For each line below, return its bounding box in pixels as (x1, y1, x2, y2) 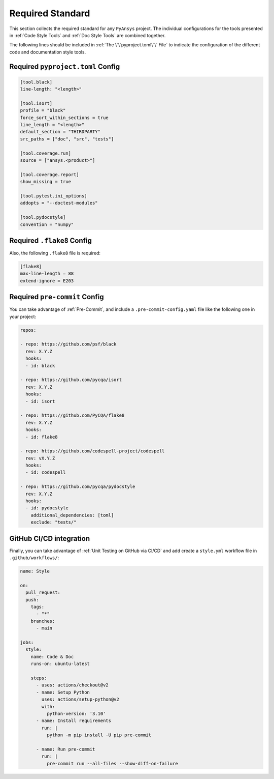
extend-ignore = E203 (20, 278, 74, 283)
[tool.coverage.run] (20, 150, 71, 156)
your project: (9, 313, 37, 320)
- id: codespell (25, 470, 66, 475)
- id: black (25, 363, 55, 368)
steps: (30, 675, 47, 681)
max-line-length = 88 (20, 271, 74, 277)
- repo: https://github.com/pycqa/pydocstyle (20, 484, 135, 489)
